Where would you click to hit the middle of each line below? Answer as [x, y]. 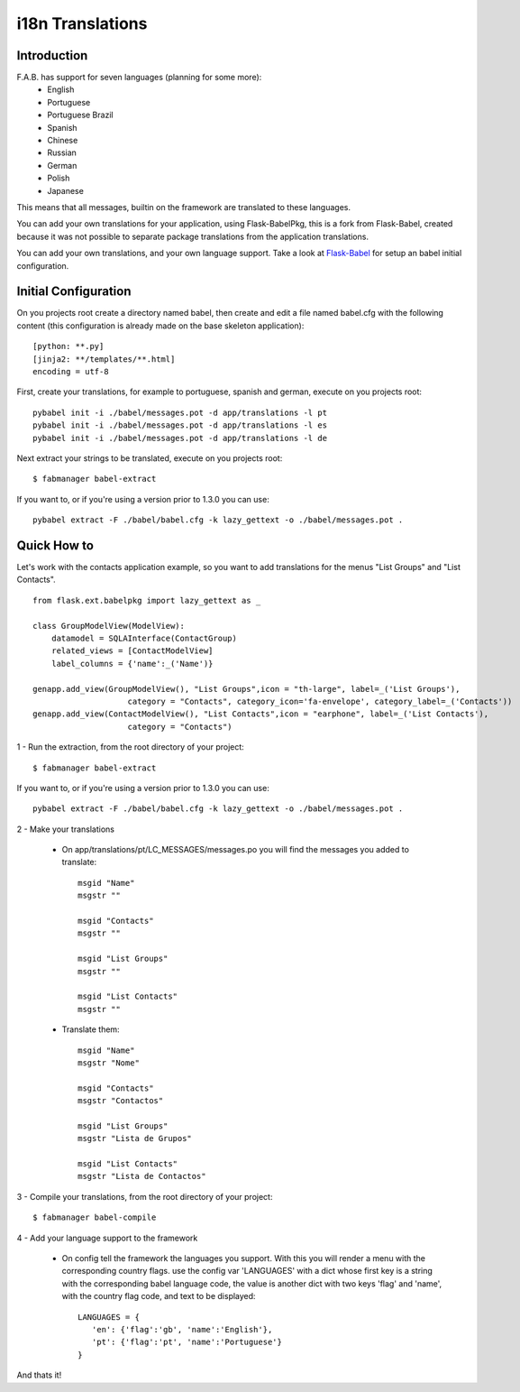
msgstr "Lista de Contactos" [142, 1176]
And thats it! [39, 1375]
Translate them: [91, 1029]
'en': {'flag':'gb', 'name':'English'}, [182, 1329]
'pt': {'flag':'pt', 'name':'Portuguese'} [187, 1342]
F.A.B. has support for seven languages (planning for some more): [139, 78]
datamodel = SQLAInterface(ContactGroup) [144, 638]
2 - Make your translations [65, 829]
